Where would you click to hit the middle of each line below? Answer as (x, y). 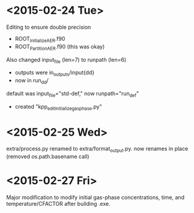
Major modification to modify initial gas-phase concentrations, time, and (95, 197)
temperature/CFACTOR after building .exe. (58, 204)
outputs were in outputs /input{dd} (55, 73)
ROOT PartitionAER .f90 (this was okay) (60, 47)
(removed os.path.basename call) (48, 157)
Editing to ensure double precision (49, 27)
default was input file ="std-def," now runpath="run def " (73, 94)
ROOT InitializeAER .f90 (40, 39)
